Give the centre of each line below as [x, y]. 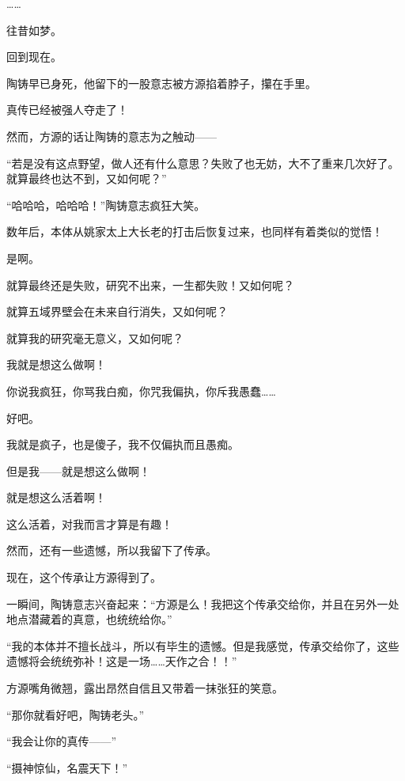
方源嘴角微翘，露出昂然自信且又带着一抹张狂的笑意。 [145, 688]
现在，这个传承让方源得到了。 [84, 577]
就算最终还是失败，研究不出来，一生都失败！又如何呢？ [150, 284]
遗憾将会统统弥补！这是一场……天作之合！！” [122, 661]
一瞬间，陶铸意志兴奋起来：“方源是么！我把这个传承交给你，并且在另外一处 [203, 603]
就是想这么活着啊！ [56, 497]
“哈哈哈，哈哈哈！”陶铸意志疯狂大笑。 [106, 205]
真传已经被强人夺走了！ [67, 110]
